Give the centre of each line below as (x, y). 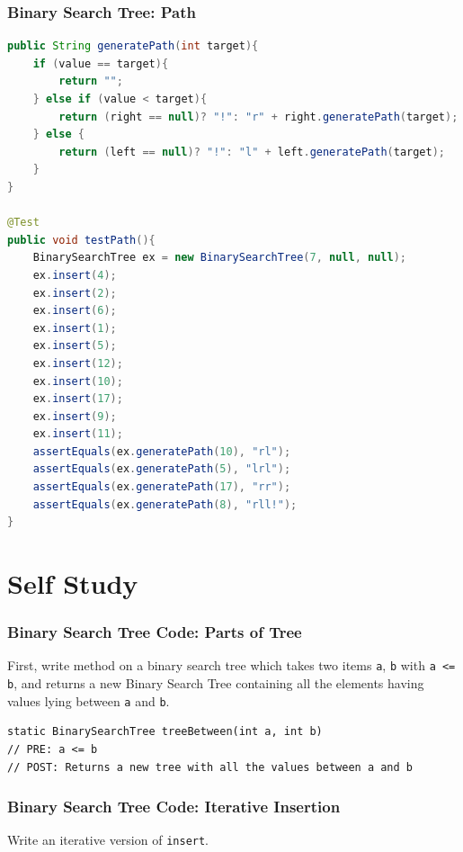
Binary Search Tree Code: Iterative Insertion (174, 807)
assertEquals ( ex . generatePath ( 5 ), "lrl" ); (162, 469)
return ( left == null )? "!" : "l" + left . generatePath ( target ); (252, 152)
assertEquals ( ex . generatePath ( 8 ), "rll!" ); (165, 504)
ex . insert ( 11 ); (78, 434)
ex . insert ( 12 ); (78, 363)
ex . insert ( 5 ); (75, 346)
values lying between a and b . (89, 700)
